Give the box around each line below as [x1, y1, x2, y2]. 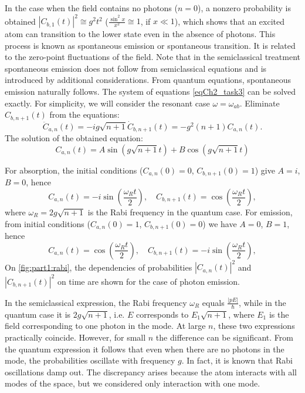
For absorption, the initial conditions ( [5, 164, 143, 176]
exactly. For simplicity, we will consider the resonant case [5, 96, 210, 109]
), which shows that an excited [174, 15, 285, 27]
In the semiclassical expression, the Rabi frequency [5, 296, 187, 308]
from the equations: [49, 108, 120, 121]
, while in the [238, 296, 286, 308]
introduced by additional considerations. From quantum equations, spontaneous [5, 74, 292, 86]
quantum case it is [5, 308, 71, 320]
